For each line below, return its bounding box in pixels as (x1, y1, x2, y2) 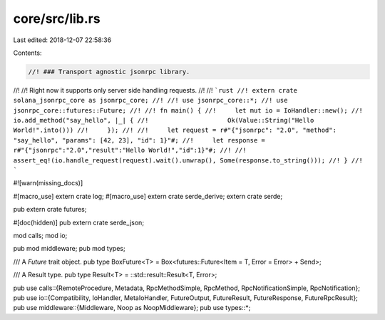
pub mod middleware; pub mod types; (13, 244, 125, 253)
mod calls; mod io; (13, 231, 68, 239)
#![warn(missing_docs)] (13, 179, 83, 187)
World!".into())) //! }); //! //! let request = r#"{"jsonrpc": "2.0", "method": (13, 126, 337, 135)
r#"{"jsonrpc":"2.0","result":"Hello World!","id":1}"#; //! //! (13, 146, 247, 155)
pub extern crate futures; (13, 205, 87, 214)
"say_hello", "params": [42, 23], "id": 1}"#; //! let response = (13, 136, 265, 144)
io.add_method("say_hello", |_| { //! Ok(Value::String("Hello (13, 116, 314, 125)
